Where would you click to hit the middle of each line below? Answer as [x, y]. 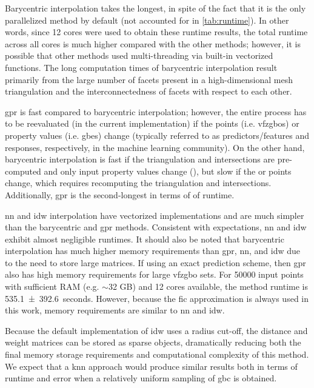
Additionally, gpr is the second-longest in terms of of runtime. [120, 194]
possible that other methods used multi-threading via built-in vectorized [139, 55]
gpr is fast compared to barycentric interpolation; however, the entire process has [156, 111]
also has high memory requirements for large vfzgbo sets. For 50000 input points [154, 274]
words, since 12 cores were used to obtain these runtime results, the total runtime [156, 32]
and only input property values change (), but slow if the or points [168, 171]
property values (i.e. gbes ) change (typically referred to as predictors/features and [157, 135]
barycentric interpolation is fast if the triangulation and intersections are [140, 159]
